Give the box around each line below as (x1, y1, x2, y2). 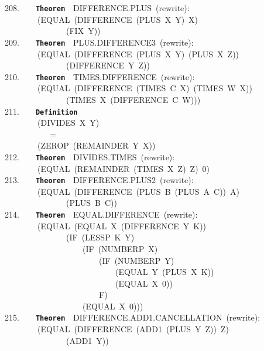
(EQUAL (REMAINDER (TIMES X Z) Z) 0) (37, 162, 210, 174)
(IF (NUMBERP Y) (98, 254, 174, 266)
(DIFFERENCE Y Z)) (66, 59, 150, 71)
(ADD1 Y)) (66, 334, 109, 346)
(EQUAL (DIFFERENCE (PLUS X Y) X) (37, 13, 198, 25)
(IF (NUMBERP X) (82, 242, 158, 254)
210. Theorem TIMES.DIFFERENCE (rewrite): (5, 70, 195, 82)
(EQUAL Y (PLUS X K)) (115, 266, 214, 278)
